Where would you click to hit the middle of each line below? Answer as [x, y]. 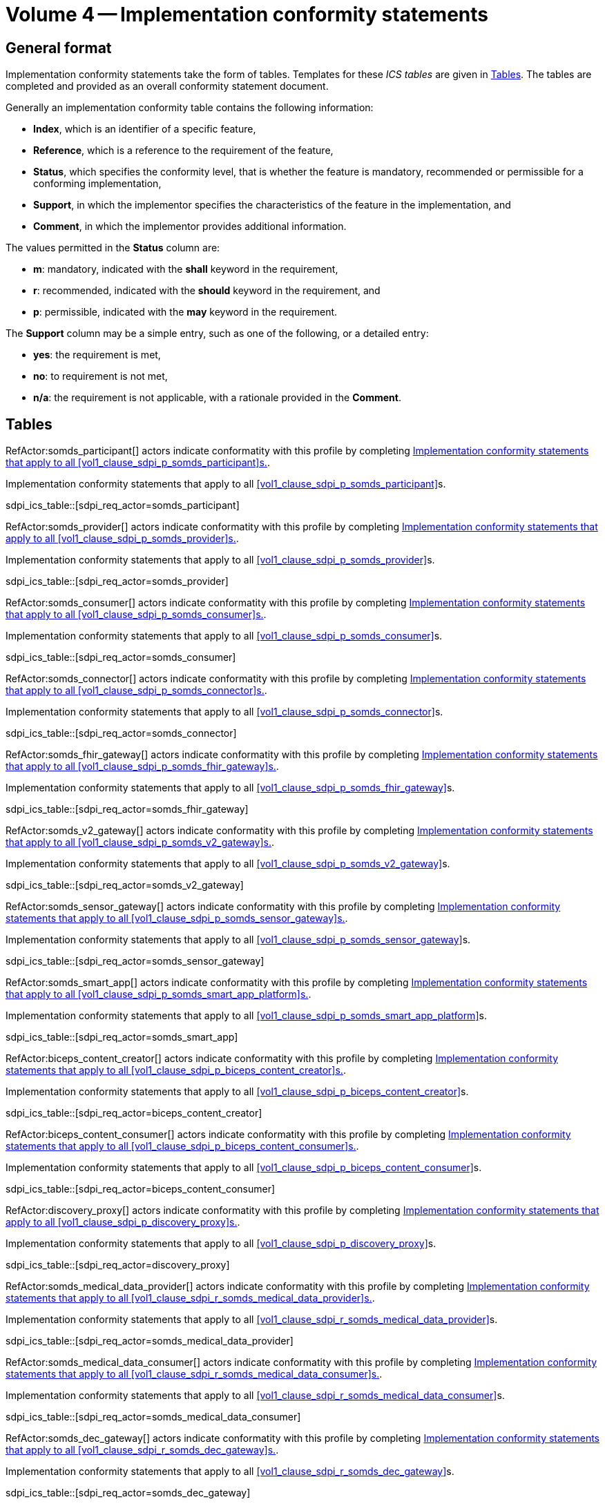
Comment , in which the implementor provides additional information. [190, 226]
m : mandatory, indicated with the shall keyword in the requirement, [186, 269]
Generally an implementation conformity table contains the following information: [190, 108]
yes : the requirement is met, [97, 355]
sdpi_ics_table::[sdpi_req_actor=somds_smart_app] [122, 1037]
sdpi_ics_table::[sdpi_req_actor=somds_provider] [117, 581]
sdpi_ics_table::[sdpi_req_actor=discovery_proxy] [118, 1265]
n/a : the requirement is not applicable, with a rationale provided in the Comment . [217, 398]
